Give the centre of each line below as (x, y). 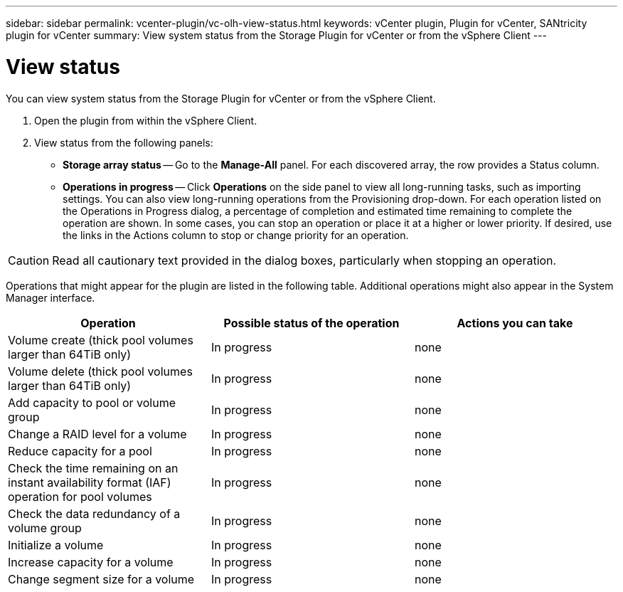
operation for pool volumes (80, 496)
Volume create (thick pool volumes (101, 340)
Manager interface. (50, 297)
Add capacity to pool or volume (92, 402)
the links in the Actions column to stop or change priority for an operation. (236, 235)
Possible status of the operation (311, 323)
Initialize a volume (56, 545)
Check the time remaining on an (93, 468)
